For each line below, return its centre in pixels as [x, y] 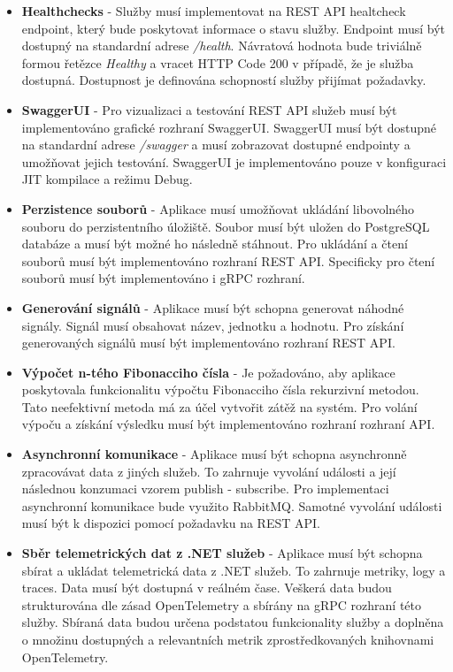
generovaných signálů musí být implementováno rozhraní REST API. [208, 343]
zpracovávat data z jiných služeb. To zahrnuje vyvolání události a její [209, 471]
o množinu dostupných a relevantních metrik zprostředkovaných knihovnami [228, 639]
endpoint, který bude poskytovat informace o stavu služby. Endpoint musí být [233, 28]
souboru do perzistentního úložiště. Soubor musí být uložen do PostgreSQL [226, 226]
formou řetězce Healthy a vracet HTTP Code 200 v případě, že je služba [218, 62]
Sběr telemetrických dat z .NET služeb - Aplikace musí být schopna [222, 553]
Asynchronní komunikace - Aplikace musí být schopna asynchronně [214, 454]
